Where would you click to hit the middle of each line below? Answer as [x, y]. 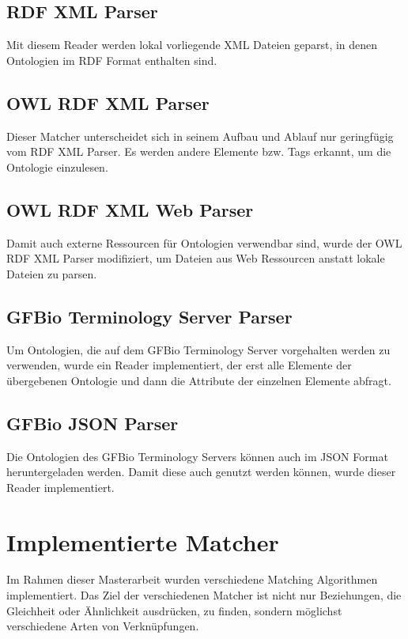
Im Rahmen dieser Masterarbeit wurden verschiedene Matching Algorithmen [192, 579]
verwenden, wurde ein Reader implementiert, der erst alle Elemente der [179, 365]
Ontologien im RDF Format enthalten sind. [112, 60]
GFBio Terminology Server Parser [149, 316]
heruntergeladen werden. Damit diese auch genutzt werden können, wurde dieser [201, 472]
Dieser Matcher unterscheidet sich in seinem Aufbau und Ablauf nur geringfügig [200, 136]
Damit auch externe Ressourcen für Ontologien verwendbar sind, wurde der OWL [204, 242]
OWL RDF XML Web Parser [130, 209]
